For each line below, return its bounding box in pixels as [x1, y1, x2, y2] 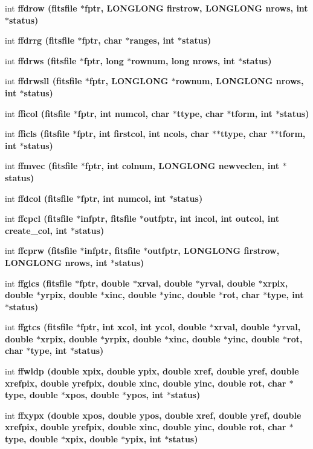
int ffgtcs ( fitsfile [5, 321, 73, 333]
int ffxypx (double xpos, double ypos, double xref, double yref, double [5, 408, 302, 421]
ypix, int [125, 433, 161, 445]
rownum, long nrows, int [131, 54, 235, 67]
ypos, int [126, 388, 164, 401]
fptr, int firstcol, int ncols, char [77, 127, 209, 140]
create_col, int [5, 224, 68, 236]
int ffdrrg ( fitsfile [5, 34, 75, 47]
